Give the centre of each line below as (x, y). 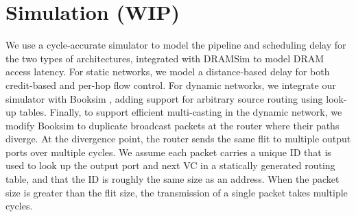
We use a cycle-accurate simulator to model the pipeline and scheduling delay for (176, 45)
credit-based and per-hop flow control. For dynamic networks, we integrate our (171, 85)
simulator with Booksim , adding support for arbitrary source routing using (164, 98)
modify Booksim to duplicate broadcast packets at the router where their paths (173, 125)
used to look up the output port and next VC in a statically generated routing (170, 165)
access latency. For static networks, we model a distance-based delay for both (168, 72)
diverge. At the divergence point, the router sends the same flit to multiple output (178, 139)
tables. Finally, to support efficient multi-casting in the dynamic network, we (181, 112)
